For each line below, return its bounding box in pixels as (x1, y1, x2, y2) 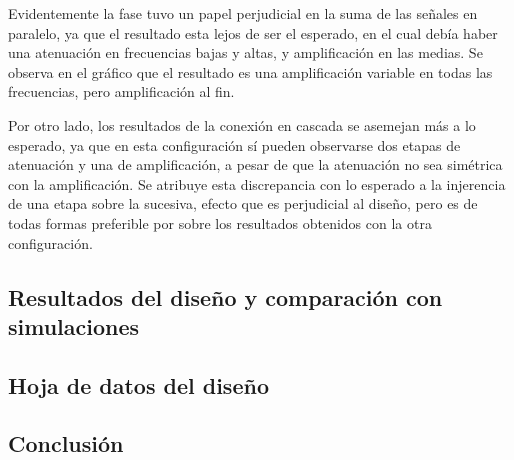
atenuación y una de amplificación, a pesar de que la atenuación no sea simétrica (8, 154, 503, 175)
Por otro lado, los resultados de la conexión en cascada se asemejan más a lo (8, 114, 476, 135)
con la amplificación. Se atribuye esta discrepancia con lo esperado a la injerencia (8, 173, 506, 194)
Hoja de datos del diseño (8, 369, 269, 400)
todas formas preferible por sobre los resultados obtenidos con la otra (8, 212, 432, 233)
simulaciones (8, 310, 140, 341)
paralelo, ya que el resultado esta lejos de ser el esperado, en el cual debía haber (8, 22, 498, 43)
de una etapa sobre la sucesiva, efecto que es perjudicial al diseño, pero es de (8, 193, 478, 214)
